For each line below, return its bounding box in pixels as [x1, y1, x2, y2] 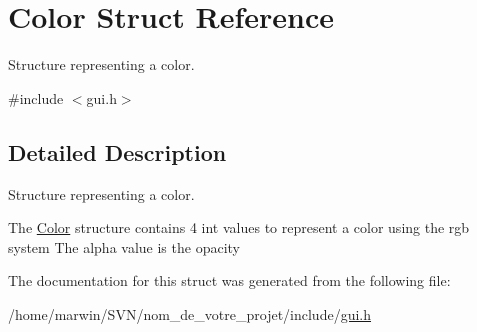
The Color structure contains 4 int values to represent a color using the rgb [8, 217, 470, 238]
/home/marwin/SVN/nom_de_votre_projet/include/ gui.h [8, 303, 372, 324]
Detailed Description [8, 136, 227, 167]
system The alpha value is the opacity [8, 236, 240, 257]
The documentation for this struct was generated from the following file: [8, 270, 451, 291]
